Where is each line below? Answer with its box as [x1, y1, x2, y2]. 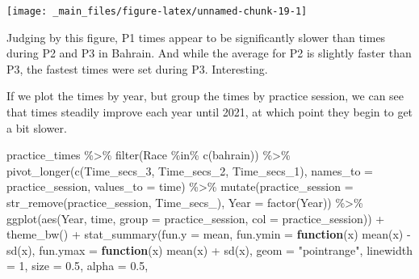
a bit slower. [6, 119, 67, 136]
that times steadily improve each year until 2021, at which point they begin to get [6, 104, 413, 120]
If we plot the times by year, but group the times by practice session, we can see [6, 87, 404, 104]
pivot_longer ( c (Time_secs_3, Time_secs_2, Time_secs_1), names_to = [6, 162, 373, 179]
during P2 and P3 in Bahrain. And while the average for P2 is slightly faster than [6, 44, 412, 61]
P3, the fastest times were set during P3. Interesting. [6, 60, 268, 77]
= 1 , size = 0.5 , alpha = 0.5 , [6, 257, 149, 274]
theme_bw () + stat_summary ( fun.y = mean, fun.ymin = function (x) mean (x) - [6, 226, 411, 243]
